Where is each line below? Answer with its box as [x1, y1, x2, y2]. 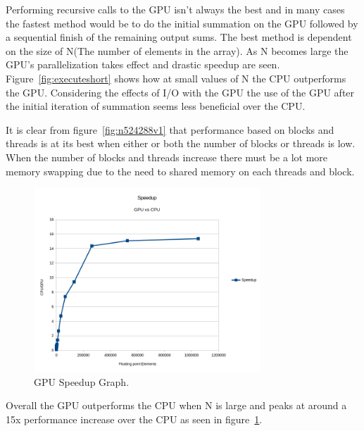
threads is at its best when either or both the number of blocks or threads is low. [6, 136, 356, 151]
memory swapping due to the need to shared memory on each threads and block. [6, 163, 355, 178]
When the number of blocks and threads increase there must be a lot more [6, 149, 328, 164]
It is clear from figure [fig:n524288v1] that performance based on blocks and [6, 122, 334, 137]
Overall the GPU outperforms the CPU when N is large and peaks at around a [6, 398, 347, 413]
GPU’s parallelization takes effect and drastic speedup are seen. [6, 57, 280, 72]
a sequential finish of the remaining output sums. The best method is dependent [6, 30, 352, 44]
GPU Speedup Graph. [34, 374, 130, 389]
